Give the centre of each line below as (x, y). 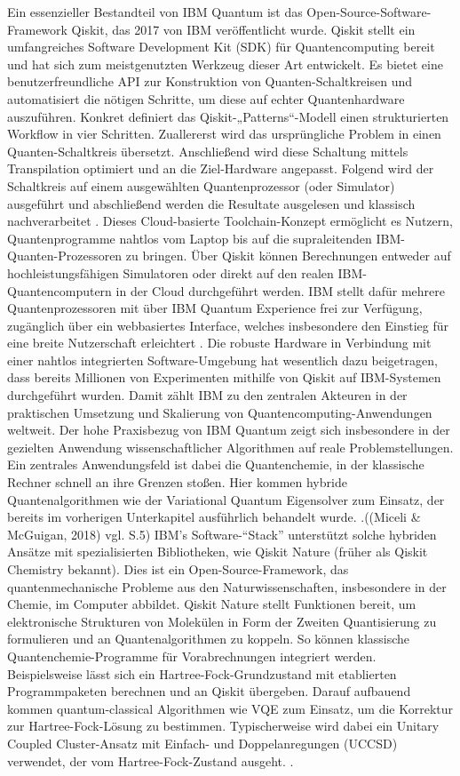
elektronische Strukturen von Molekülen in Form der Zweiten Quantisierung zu (222, 621)
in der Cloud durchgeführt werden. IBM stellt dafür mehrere (280, 290)
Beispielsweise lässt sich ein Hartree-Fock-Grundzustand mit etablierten (202, 673)
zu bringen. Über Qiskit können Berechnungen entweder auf (288, 256)
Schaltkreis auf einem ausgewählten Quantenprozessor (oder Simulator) (201, 185)
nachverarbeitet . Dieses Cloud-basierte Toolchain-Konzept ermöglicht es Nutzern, (230, 221)
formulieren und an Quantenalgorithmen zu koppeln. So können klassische (209, 639)
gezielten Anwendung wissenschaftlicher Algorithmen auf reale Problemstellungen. (230, 447)
